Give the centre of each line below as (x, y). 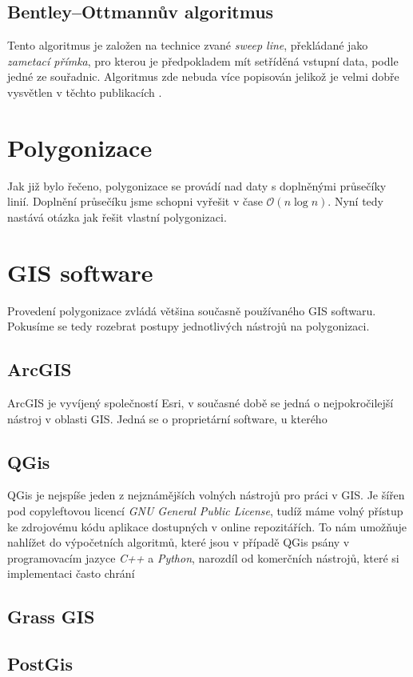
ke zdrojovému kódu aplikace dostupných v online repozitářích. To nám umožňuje (207, 526)
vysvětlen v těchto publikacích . (85, 92)
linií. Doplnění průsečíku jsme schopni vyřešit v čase (135, 201)
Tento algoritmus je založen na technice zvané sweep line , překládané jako (188, 45)
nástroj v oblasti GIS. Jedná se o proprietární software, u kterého (167, 418)
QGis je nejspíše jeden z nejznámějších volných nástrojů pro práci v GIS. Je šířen (206, 495)
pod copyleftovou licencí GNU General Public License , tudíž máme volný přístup (205, 510)
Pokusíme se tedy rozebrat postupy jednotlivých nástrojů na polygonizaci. (189, 326)
